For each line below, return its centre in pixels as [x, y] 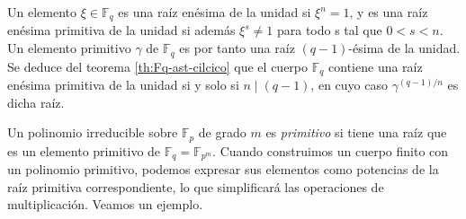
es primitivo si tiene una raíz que [356, 132]
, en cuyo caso [349, 84]
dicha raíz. [36, 102]
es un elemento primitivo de [84, 150]
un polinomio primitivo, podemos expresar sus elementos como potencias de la [223, 169]
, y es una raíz [389, 12]
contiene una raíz [376, 66]
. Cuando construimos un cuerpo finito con [331, 150]
